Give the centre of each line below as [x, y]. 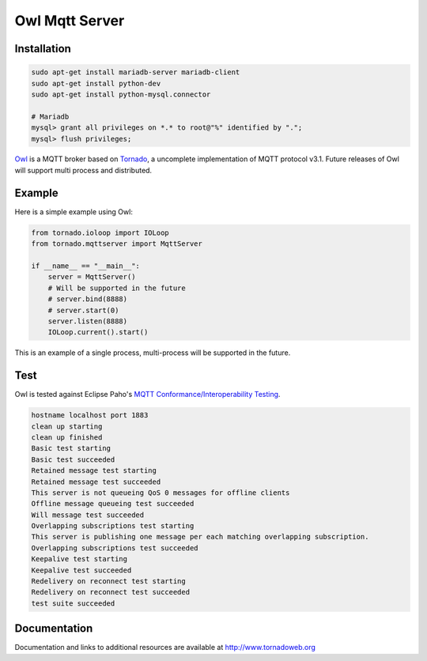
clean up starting [67, 426]
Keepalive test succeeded [81, 570]
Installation [43, 49]
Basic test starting [71, 448]
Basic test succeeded [73, 459]
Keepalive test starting [79, 559]
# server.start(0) [83, 310]
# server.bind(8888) [88, 299]
